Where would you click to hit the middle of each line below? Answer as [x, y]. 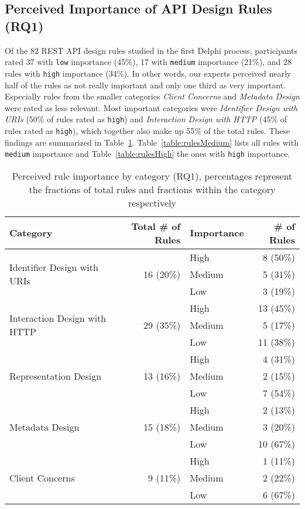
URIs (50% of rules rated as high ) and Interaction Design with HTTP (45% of [146, 119]
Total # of [156, 226]
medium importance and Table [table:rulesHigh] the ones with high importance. [148, 154]
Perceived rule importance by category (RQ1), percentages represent [152, 176]
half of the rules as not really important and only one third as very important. [145, 85]
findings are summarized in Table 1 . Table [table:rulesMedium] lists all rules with [152, 142]
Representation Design [56, 376]
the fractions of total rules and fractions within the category [152, 189]
